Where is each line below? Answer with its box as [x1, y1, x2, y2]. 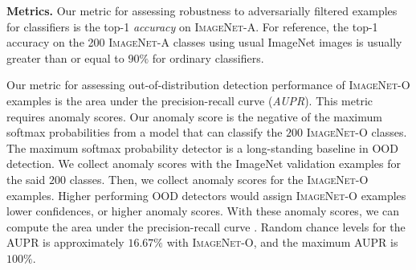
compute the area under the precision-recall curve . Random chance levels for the [6, 218, 406, 235]
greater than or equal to [6, 49, 124, 66]
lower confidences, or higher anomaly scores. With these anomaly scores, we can [6, 202, 400, 219]
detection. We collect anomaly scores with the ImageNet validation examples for [6, 155, 402, 172]
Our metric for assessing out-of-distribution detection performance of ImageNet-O [6, 76, 410, 93]
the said [6, 170, 46, 187]
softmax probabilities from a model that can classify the [6, 124, 283, 141]
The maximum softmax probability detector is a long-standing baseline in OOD [6, 139, 398, 156]
